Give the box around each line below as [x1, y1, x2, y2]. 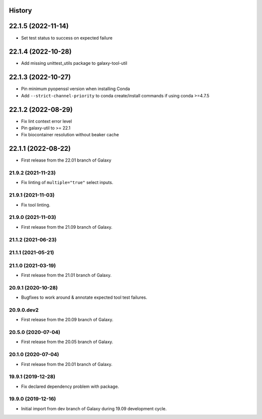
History [9, 6, 33, 15]
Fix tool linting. [21, 202, 50, 208]
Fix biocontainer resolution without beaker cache [21, 132, 119, 138]
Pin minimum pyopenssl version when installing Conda [21, 86, 131, 92]
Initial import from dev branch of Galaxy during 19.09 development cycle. [21, 405, 167, 411]
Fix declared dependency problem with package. [21, 383, 119, 389]
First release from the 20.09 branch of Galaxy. [21, 317, 114, 323]
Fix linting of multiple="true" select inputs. [21, 180, 114, 185]
